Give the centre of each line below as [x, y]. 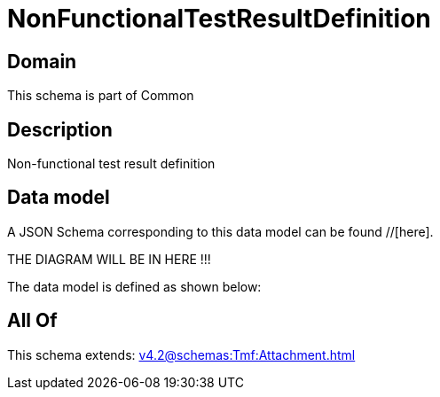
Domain [42, 61]
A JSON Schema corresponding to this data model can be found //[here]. [220, 231]
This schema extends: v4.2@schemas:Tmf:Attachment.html [181, 354]
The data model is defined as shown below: [134, 286]
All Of [32, 321]
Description [60, 129]
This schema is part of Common [101, 96]
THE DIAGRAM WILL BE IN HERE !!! [109, 259]
